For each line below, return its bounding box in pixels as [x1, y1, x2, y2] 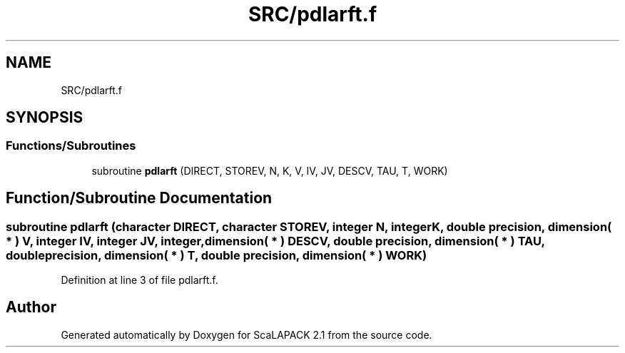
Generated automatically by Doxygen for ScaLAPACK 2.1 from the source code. [61, 328, 432, 341]
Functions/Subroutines [6, 138, 136, 153]
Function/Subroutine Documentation [6, 189, 273, 208]
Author [6, 298, 56, 317]
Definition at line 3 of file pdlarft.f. [61, 274, 218, 287]
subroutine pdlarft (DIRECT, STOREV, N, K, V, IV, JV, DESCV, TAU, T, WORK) [91, 164, 448, 177]
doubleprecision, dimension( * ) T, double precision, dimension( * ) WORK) [6, 247, 427, 262]
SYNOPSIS [6, 108, 83, 127]
